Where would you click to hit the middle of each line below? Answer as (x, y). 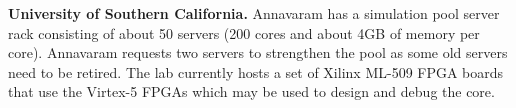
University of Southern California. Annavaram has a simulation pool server (254, 13)
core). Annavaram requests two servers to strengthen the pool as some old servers (258, 52)
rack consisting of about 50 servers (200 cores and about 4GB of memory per (244, 32)
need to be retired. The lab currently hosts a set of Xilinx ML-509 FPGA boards (256, 71)
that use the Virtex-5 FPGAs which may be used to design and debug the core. (251, 91)
